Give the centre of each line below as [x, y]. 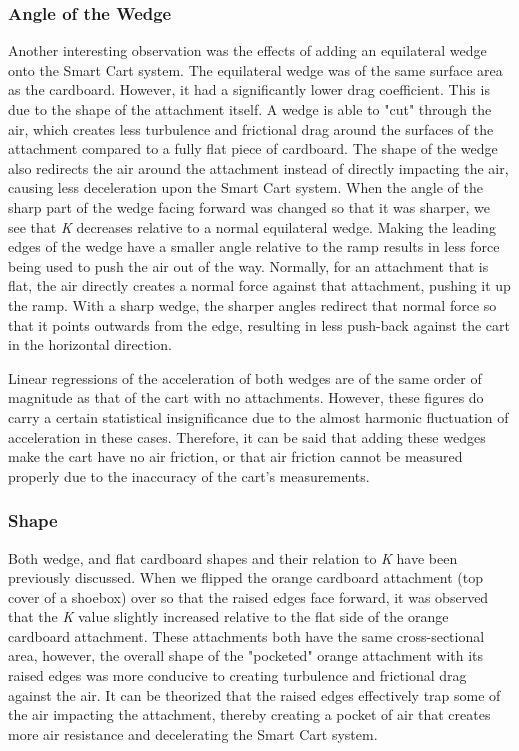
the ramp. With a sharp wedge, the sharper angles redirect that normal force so [252, 304]
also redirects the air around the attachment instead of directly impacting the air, [258, 167]
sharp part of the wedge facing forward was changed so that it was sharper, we [249, 206]
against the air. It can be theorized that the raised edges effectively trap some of [254, 694]
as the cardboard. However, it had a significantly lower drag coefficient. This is [249, 89]
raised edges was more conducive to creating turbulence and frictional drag [237, 675]
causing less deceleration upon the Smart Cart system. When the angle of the [245, 187]
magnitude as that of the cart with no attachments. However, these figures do [246, 397]
